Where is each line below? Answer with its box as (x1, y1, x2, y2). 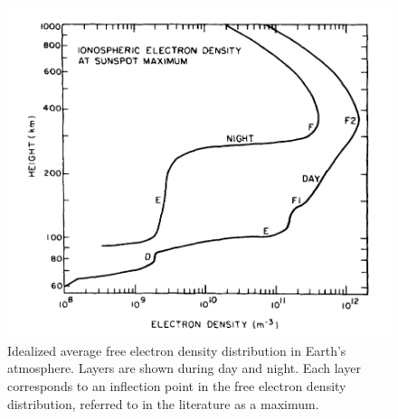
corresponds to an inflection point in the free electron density (7, 376, 346, 395)
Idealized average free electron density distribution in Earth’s (7, 340, 346, 359)
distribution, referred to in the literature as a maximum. (7, 394, 319, 413)
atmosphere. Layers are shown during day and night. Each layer (7, 358, 361, 377)
